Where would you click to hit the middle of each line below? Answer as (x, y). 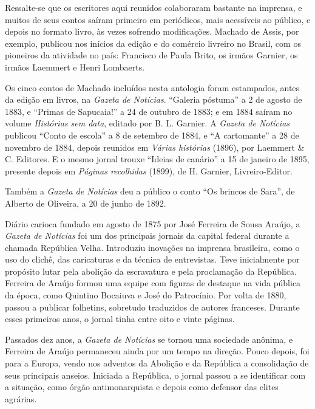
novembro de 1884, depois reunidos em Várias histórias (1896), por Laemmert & (155, 147)
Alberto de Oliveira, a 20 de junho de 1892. (86, 203)
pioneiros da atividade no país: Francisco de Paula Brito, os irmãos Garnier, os (151, 55)
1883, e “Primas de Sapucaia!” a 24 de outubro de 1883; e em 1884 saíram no (149, 111)
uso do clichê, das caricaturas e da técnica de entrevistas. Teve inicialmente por (152, 259)
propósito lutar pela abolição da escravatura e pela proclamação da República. (151, 271)
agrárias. (21, 398)
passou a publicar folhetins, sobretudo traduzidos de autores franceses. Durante (152, 307)
